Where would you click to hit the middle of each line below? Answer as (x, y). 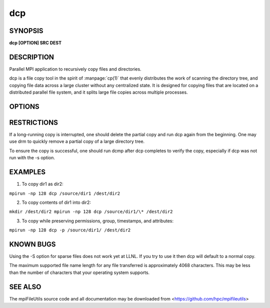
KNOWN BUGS (32, 244)
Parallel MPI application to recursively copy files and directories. (75, 69)
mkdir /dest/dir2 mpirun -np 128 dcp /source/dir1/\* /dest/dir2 (91, 212)
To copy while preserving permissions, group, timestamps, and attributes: (98, 221)
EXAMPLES (27, 172)
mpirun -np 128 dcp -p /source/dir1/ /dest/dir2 (70, 230)
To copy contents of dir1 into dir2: (56, 202)
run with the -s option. (32, 158)
